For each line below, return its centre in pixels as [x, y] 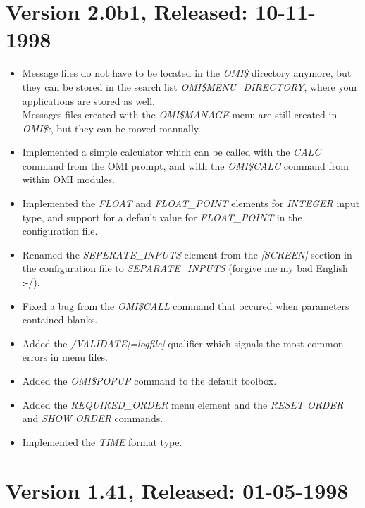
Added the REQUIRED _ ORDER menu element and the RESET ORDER [183, 404]
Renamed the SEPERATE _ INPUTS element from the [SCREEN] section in [187, 254]
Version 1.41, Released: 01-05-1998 [177, 490]
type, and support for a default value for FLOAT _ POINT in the [162, 217]
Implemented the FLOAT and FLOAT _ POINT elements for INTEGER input [191, 203]
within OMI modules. [68, 179]
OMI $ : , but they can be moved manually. [111, 128]
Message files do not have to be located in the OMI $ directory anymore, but [187, 73]
